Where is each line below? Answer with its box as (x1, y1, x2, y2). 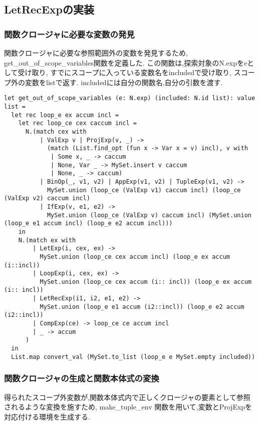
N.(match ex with (18, 236, 76, 244)
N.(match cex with (25, 128, 87, 135)
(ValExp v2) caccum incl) (4, 195, 90, 202)
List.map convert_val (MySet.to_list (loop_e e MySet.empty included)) (11, 353, 255, 360)
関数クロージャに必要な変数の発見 (4, 28, 135, 40)
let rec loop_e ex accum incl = (11, 111, 119, 119)
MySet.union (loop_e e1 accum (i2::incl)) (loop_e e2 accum (40, 303, 244, 310)
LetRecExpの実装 (4, 2, 94, 17)
